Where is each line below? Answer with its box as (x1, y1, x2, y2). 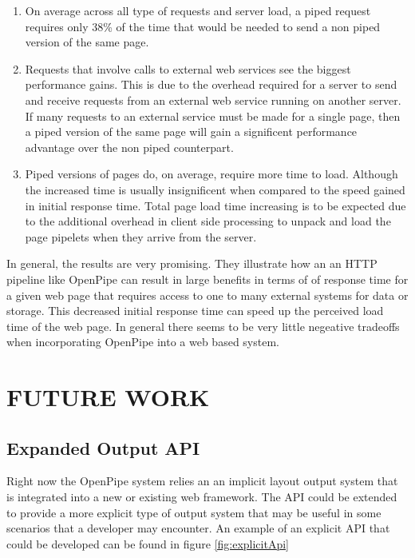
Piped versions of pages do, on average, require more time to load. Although (25, 165, 398, 182)
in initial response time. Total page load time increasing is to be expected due (25, 197, 406, 213)
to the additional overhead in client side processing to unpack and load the (25, 213, 391, 229)
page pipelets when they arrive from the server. (25, 228, 257, 245)
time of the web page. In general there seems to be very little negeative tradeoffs (6, 317, 400, 334)
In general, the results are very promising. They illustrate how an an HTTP (6, 255, 377, 272)
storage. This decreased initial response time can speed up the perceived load (6, 302, 384, 319)
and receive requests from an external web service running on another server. (25, 91, 401, 108)
